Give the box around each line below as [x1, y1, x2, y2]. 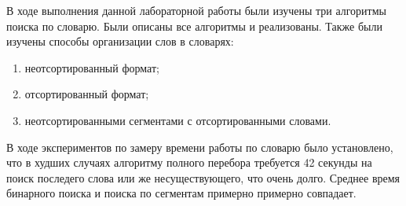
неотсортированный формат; [24, 59, 159, 75]
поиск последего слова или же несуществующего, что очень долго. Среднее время [6, 169, 401, 186]
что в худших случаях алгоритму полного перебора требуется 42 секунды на [6, 154, 372, 171]
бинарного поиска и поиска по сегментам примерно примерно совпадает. [6, 185, 357, 201]
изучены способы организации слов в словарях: [6, 33, 234, 50]
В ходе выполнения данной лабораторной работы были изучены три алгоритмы [6, 2, 386, 18]
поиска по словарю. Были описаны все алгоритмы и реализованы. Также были [6, 17, 382, 34]
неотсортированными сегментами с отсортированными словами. [24, 112, 331, 128]
